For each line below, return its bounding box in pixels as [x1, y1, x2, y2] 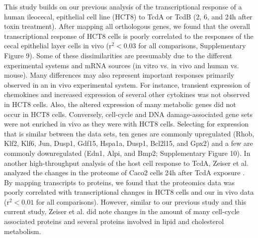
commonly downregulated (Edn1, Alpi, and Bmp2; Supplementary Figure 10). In [4, 147, 251, 158]
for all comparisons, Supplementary [138, 40, 246, 51]
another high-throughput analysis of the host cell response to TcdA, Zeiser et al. [4, 157, 249, 168]
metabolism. [4, 226, 41, 236]
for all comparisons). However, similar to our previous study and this [36, 196, 247, 207]
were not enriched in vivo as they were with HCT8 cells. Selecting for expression [4, 119, 249, 129]
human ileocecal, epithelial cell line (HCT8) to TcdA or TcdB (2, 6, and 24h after [4, 11, 253, 21]
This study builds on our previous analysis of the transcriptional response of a [4, 1, 242, 11]
